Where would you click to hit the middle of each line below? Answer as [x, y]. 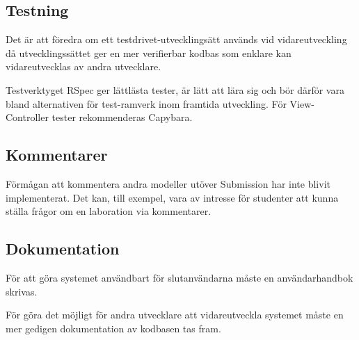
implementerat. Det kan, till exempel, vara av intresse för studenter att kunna [172, 197]
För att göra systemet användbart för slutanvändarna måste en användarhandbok [179, 277]
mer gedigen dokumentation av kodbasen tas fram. [113, 328]
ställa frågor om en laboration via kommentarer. [109, 211]
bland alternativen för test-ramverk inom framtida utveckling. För [146, 103]
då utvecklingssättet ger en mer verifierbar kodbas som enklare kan [149, 52]
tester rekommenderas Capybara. [122, 117]
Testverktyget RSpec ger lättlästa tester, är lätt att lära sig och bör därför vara [175, 89]
